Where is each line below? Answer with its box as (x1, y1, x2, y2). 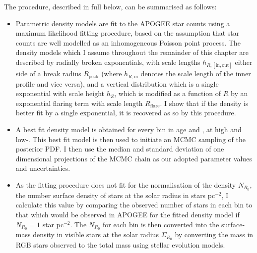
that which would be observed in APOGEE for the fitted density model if (15, 209, 240, 219)
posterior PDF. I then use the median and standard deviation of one (15, 144, 224, 154)
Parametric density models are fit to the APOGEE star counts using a (15, 18, 230, 28)
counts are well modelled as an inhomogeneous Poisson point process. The (15, 37, 241, 48)
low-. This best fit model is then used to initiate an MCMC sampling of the (15, 134, 246, 144)
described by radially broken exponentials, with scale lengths (15, 56, 200, 67)
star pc (42, 219, 64, 229)
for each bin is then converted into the (102, 219, 219, 229)
